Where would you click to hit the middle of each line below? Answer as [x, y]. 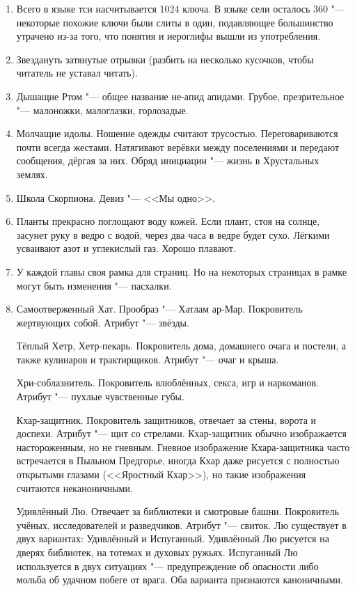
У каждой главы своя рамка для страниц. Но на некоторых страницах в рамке [181, 271]
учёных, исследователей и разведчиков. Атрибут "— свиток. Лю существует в [181, 525]
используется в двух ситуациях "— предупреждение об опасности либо [167, 566]
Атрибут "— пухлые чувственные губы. [100, 396]
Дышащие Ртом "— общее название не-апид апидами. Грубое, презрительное [180, 96]
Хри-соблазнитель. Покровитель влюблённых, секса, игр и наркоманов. [167, 383]
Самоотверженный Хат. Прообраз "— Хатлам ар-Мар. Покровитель [159, 309]
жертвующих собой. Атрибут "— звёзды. [103, 322]
